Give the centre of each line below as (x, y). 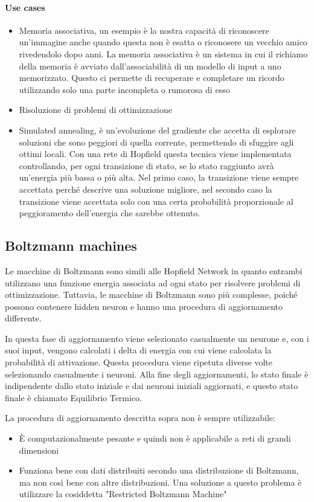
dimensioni (39, 450)
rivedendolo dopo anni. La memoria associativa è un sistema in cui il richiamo (163, 53)
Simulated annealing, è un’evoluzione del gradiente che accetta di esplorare (157, 130)
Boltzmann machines (71, 246)
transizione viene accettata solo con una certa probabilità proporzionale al (156, 201)
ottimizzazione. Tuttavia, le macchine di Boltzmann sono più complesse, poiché (151, 294)
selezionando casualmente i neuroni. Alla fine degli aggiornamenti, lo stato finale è (157, 374)
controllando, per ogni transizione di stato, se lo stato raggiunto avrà (146, 165)
